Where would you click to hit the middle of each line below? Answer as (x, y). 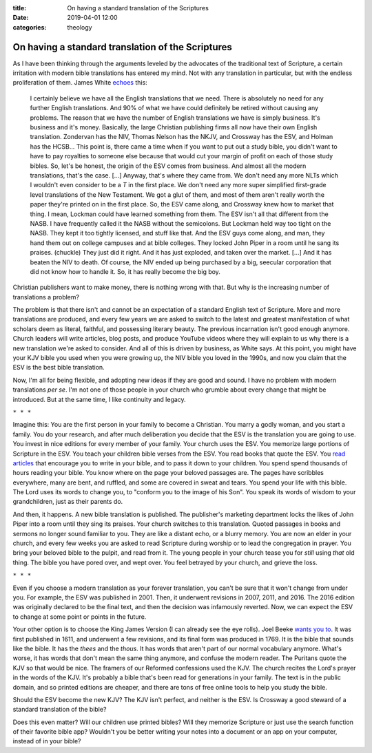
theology (80, 27)
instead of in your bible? (47, 741)
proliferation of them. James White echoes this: (80, 83)
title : (20, 8)
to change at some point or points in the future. (80, 617)
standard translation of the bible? (60, 710)
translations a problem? (46, 297)
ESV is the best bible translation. (59, 368)
